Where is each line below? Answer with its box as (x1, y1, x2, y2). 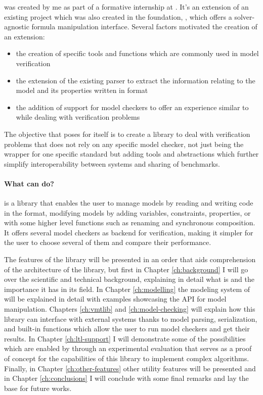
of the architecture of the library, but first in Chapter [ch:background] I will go (4, 264, 248, 274)
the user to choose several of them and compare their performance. (4, 237, 211, 248)
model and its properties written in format (16, 85, 148, 95)
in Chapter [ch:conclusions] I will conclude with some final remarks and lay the (4, 373, 249, 383)
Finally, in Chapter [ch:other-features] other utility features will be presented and (4, 363, 256, 373)
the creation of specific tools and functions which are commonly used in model (16, 48, 259, 59)
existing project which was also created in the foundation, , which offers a (4, 11, 232, 22)
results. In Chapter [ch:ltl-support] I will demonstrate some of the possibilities (4, 333, 246, 343)
